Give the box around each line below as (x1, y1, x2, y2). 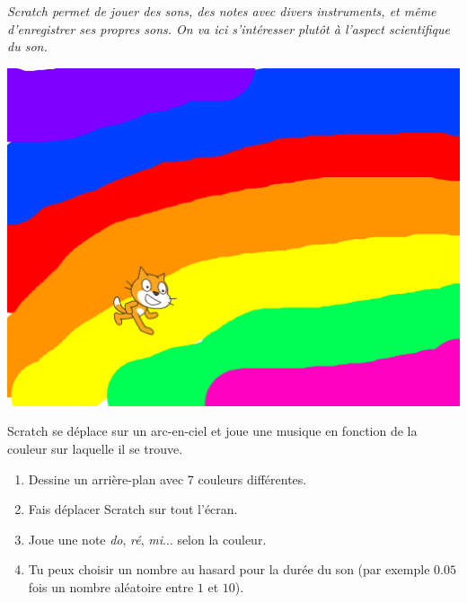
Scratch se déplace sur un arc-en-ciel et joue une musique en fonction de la (7, 421, 418, 440)
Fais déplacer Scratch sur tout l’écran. (28, 500, 238, 519)
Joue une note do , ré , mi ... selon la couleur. (28, 529, 267, 548)
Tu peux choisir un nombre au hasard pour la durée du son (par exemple (28, 560, 430, 579)
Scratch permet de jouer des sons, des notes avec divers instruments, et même (7, 2, 436, 20)
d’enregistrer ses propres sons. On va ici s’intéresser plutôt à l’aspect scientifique (7, 19, 450, 38)
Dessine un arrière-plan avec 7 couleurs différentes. (28, 469, 307, 488)
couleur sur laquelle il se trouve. (7, 439, 183, 457)
